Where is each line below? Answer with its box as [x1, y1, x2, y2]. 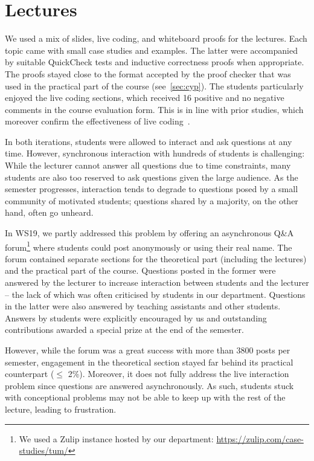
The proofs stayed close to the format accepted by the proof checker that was [5, 67, 291, 80]
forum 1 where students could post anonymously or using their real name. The [5, 239, 292, 253]
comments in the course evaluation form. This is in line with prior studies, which [5, 103, 304, 115]
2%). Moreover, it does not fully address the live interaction [68, 367, 289, 380]
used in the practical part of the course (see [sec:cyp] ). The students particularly [5, 79, 304, 92]
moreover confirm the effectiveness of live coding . [5, 115, 190, 127]
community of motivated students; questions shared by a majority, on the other [5, 194, 298, 207]
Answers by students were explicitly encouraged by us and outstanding [5, 311, 267, 324]
